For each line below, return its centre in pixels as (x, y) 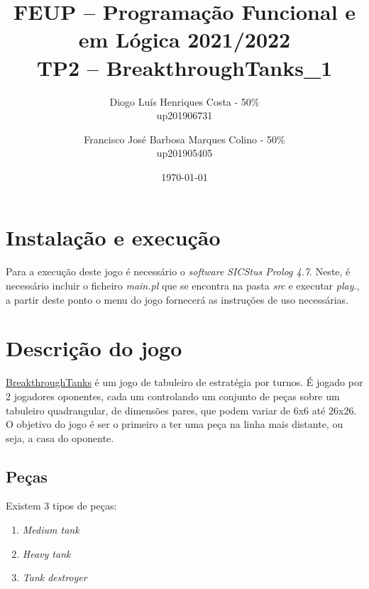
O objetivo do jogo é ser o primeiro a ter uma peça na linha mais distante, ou (175, 424)
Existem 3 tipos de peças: (61, 506)
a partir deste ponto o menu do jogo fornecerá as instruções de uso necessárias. (177, 299)
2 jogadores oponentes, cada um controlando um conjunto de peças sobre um (173, 396)
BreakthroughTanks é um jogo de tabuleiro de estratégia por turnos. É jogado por (184, 382)
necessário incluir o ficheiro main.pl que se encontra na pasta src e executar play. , (183, 285)
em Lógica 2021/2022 (184, 39)
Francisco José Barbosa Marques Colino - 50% (184, 139)
